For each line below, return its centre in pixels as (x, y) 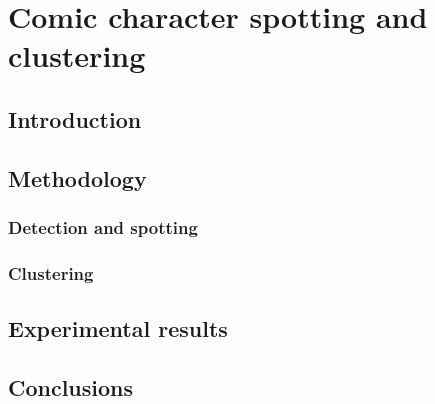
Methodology (77, 177)
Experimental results (118, 328)
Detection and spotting (103, 227)
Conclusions (71, 386)
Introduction (75, 118)
